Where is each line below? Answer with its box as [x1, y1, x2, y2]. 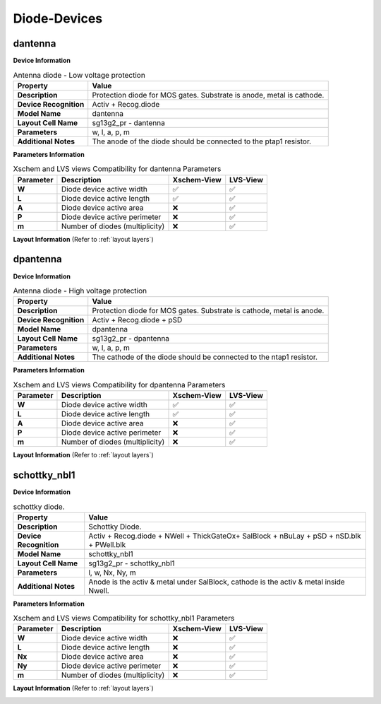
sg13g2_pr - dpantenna [92, 334, 169, 344]
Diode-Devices [13, 11, 103, 26]
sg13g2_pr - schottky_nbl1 [88, 558, 176, 568]
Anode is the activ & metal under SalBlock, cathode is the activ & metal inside [88, 577, 345, 587]
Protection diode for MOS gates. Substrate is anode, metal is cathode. [92, 90, 325, 100]
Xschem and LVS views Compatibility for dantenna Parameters [13, 164, 222, 174]
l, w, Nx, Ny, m [88, 568, 137, 577]
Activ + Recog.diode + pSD [92, 315, 183, 325]
